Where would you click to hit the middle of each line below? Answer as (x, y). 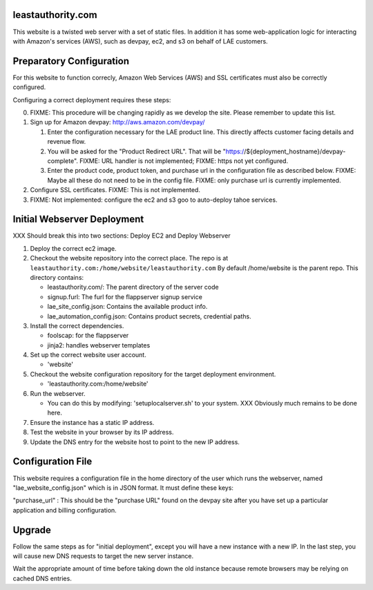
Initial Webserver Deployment (78, 219)
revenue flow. (67, 142)
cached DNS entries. (42, 578)
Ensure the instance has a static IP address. (92, 422)
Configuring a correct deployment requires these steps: (92, 99)
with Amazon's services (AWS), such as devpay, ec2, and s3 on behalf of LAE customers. (141, 41)
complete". (63, 161)
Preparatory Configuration (71, 61)
